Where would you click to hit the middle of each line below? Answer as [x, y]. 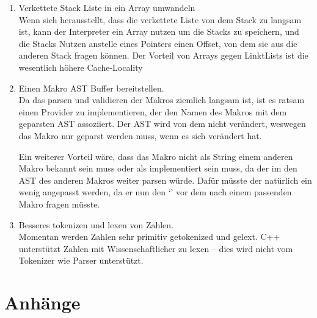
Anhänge [42, 302]
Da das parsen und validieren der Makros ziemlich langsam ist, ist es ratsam [162, 100]
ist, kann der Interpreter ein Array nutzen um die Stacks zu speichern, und [159, 31]
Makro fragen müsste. [59, 204]
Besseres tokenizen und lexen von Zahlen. [96, 224]
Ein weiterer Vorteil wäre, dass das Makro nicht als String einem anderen [156, 156]
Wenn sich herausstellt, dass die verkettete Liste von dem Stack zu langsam [160, 19]
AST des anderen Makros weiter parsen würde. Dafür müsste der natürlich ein [165, 180]
